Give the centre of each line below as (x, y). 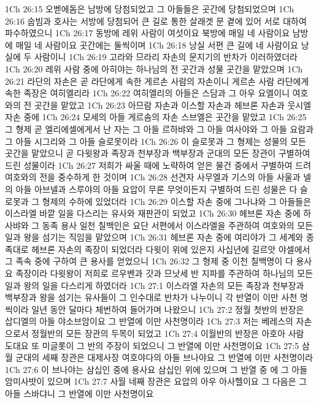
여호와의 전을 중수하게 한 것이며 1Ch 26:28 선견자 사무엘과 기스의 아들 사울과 (153, 177)
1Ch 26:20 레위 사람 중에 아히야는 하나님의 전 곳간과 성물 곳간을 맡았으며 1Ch (154, 68)
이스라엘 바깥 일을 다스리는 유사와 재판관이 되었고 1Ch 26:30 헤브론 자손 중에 (153, 213)
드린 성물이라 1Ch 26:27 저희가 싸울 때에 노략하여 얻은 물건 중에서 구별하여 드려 (158, 165)
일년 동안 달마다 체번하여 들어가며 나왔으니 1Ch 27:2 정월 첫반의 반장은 (168, 309)
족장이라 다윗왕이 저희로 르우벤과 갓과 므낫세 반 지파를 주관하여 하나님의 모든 (164, 273)
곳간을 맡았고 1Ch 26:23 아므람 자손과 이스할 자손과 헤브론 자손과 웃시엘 (173, 105)
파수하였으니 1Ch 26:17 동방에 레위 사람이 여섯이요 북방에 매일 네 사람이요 (148, 33)
